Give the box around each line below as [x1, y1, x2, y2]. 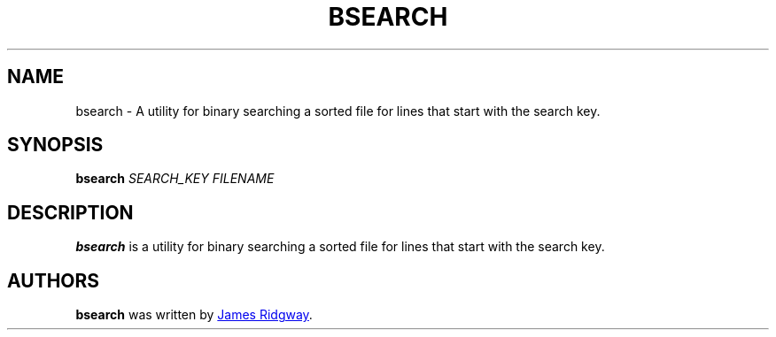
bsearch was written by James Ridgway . [75, 307, 313, 323]
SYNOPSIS [7, 134, 104, 157]
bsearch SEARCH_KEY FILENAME [75, 171, 275, 187]
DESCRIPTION [7, 201, 134, 224]
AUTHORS [7, 269, 100, 292]
